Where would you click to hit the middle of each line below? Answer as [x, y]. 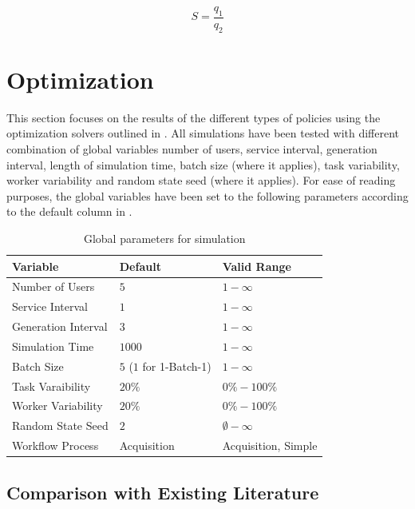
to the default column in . [69, 211]
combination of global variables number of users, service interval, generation [192, 148]
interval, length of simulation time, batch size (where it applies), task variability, [203, 164]
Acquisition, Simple [270, 445]
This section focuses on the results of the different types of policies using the [194, 117]
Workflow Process [55, 445]
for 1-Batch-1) [177, 366]
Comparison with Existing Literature [163, 492]
